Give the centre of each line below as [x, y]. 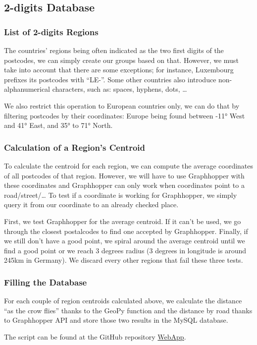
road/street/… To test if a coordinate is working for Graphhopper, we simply [121, 195]
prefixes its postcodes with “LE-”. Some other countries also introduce [110, 79]
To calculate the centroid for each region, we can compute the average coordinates [129, 165]
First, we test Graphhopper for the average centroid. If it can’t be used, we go [123, 221]
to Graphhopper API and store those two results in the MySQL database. [116, 320]
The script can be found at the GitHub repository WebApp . [95, 336]
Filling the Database [46, 282]
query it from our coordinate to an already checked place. [91, 204]
